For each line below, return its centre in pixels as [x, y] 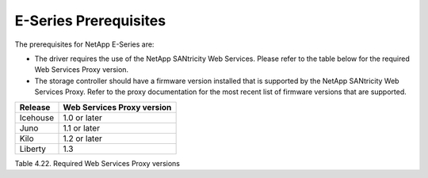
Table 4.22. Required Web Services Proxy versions [97, 163]
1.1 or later [82, 128]
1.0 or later [82, 117]
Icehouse [37, 117]
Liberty [33, 149]
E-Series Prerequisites [90, 21]
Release [35, 107]
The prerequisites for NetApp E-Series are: [84, 44]
